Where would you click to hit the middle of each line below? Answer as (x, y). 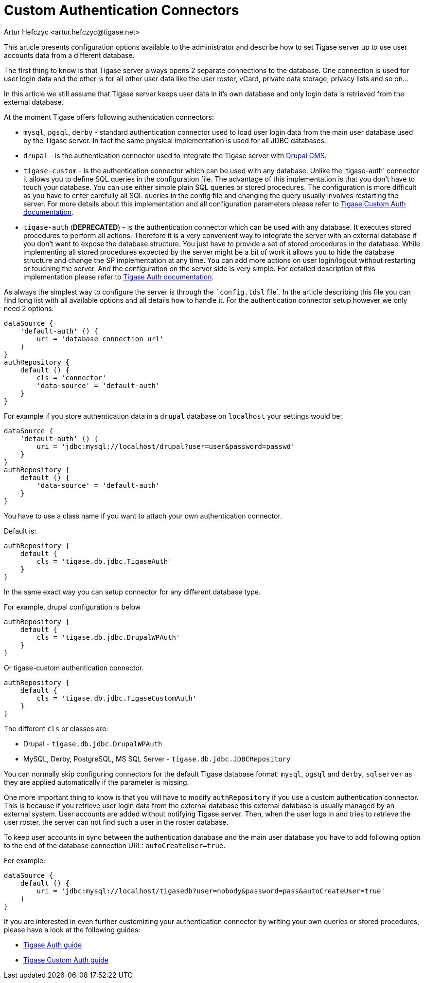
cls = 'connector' (71, 378)
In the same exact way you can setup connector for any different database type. (132, 592)
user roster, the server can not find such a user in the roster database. (116, 822)
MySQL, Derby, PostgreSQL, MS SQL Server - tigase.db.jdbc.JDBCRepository (157, 759)
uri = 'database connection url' (100, 339)
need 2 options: (29, 308)
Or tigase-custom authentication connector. (74, 668)
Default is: (20, 531)
